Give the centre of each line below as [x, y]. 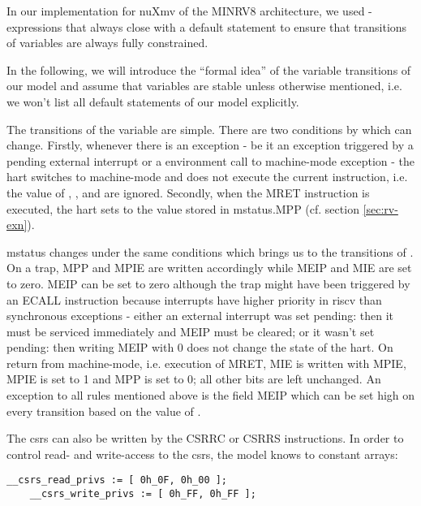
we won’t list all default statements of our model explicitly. [153, 101]
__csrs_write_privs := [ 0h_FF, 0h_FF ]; [143, 494]
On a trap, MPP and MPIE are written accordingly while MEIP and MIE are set [209, 268]
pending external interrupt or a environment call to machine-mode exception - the [211, 160]
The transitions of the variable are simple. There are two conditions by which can [209, 129]
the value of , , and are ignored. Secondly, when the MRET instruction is [188, 192]
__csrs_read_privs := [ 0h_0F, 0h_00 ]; [117, 480]
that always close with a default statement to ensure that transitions [236, 26]
